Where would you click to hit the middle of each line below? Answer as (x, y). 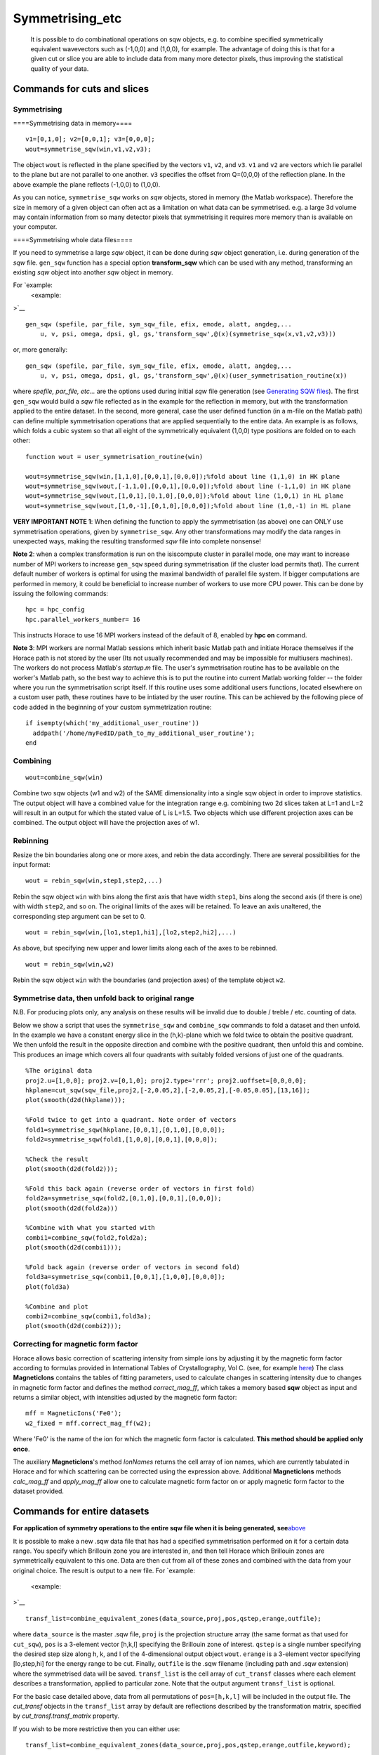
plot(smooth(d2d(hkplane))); (75, 1100)
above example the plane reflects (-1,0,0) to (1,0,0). (87, 184)
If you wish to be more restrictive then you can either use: (97, 1729)
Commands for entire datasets (81, 1512)
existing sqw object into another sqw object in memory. (93, 272)
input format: (32, 865)
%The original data (59, 1071)
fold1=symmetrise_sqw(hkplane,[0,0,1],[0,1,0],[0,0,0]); (126, 1130)
